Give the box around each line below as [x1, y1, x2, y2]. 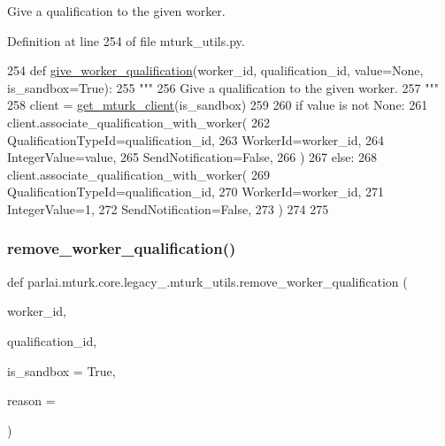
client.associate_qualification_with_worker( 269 [7, 165, 270, 183]
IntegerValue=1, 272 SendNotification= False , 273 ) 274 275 [7, 199, 329, 218]
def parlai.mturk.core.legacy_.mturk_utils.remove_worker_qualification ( [7, 272, 408, 290]
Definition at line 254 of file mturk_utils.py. [7, 31, 245, 50]
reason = [7, 391, 56, 410]
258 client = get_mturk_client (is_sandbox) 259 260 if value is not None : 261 [7, 96, 428, 114]
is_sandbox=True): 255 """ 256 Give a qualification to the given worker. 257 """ [7, 78, 439, 96]
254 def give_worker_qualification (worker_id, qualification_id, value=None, [7, 61, 424, 80]
